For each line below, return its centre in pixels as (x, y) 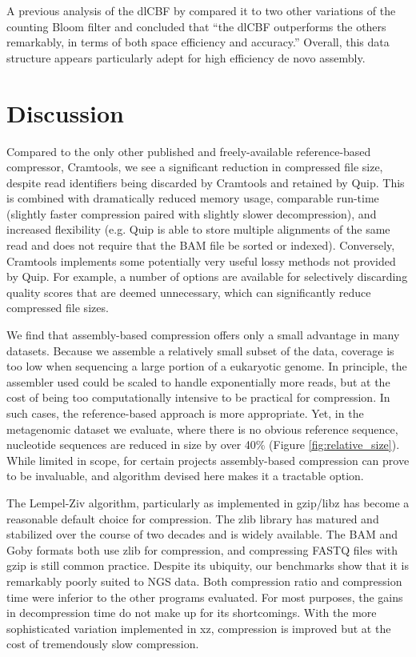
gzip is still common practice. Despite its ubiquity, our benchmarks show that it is (208, 565)
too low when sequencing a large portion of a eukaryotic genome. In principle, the (207, 366)
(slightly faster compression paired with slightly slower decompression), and (192, 213)
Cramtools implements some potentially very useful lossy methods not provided (201, 260)
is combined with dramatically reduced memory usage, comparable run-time (193, 198)
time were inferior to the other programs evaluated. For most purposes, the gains (205, 597)
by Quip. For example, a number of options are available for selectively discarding (207, 276)
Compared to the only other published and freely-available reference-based (189, 151)
